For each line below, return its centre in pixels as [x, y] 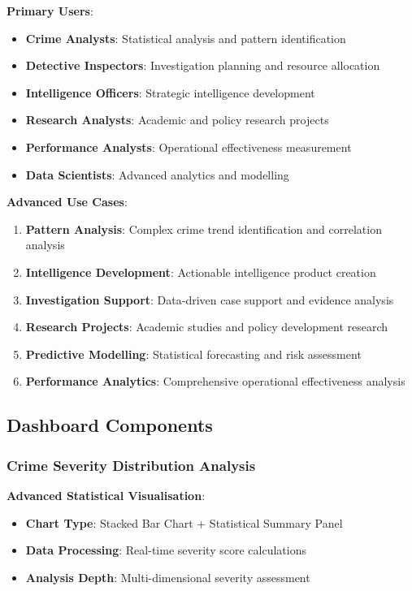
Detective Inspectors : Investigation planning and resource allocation [203, 65]
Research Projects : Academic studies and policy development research [207, 327]
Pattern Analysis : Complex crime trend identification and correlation [204, 229]
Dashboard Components [110, 425]
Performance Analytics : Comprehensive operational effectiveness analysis [215, 381]
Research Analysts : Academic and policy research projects [177, 120]
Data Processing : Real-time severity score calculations [166, 550]
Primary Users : [50, 11]
